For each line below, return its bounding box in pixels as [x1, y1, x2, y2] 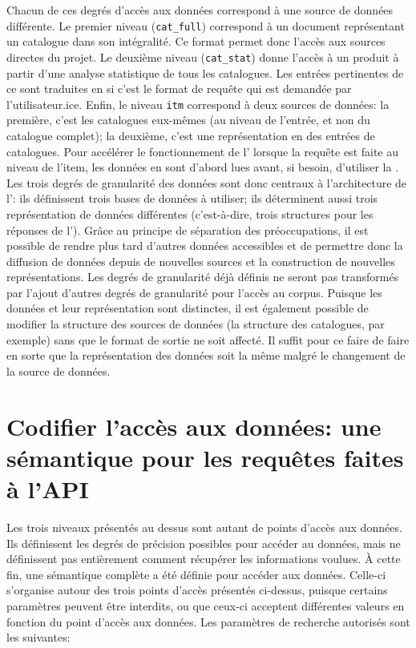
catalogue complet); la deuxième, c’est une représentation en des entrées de [6, 127, 375, 143]
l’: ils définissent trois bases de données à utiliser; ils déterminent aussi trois [6, 190, 378, 207]
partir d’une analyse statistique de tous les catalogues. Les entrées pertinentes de [6, 64, 404, 81]
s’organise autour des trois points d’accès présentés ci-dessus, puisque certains [6, 582, 388, 598]
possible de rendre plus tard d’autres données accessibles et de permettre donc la [6, 237, 403, 254]
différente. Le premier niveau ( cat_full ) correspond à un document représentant [6, 17, 405, 34]
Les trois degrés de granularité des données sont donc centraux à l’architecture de [6, 174, 407, 191]
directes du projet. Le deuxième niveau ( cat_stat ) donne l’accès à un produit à [6, 48, 399, 65]
